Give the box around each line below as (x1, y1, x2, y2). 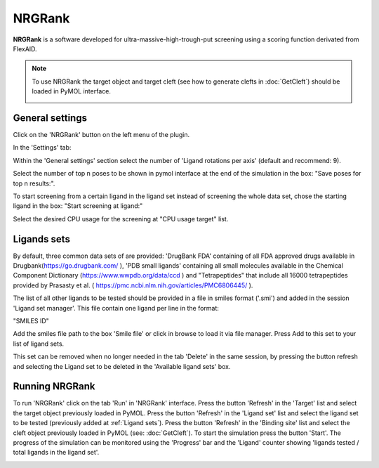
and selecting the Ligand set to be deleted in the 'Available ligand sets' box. (13, 362, 231, 370)
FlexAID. (13, 44, 38, 53)
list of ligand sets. (13, 339, 65, 348)
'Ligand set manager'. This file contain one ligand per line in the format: (13, 304, 219, 312)
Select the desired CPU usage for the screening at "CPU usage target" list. (13, 214, 229, 223)
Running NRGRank (13, 380, 95, 393)
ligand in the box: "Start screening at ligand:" (13, 202, 143, 210)
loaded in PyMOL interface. (32, 87, 112, 96)
